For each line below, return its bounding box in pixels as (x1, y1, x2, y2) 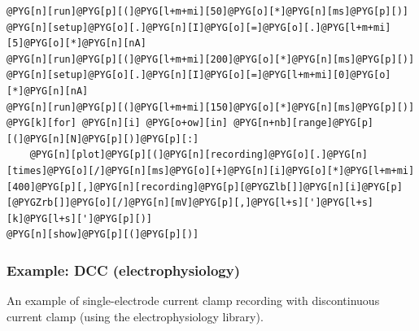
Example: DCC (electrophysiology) (7, 259, 241, 280)
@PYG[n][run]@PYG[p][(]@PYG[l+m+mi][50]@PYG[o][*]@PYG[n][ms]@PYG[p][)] (7, 6, 408, 17)
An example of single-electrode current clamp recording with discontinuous (7, 292, 380, 309)
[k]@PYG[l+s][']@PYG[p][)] (7, 212, 152, 224)
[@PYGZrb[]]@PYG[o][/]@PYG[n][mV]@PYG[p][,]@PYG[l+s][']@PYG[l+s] (7, 197, 374, 209)
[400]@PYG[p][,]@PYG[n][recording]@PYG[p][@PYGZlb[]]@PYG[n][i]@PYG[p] (7, 181, 403, 193)
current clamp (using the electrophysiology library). (7, 307, 264, 324)
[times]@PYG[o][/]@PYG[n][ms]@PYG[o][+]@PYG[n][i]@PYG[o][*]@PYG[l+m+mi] (7, 164, 415, 176)
